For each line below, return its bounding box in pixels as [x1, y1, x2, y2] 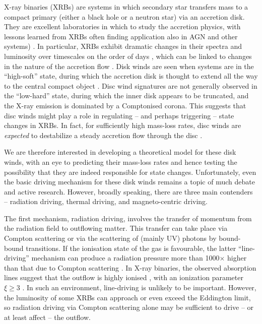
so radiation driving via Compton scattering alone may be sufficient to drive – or [4, 302, 254, 312]
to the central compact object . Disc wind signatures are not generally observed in [4, 80, 257, 91]
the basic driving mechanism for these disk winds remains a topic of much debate [4, 176, 255, 187]
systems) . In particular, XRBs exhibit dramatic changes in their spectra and [4, 41, 242, 51]
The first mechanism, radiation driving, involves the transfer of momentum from [4, 213, 252, 223]
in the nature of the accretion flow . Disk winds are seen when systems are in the [4, 60, 254, 71]
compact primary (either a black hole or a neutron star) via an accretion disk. [4, 11, 245, 22]
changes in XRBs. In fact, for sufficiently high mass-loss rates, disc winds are [4, 120, 241, 131]
